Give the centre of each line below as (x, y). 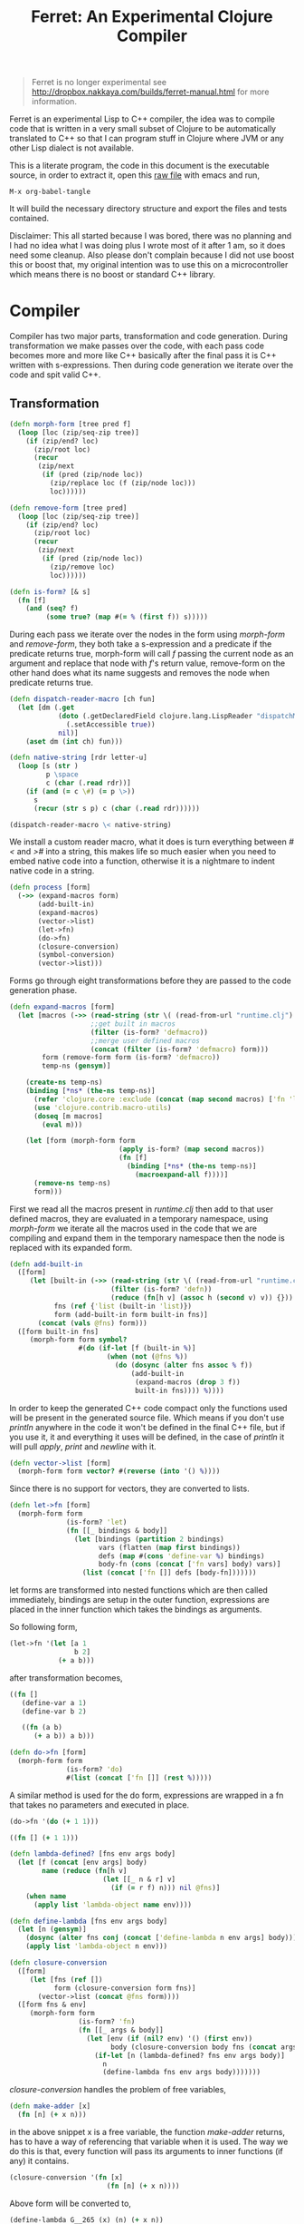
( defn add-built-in (46, 1264)
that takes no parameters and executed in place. (100, 1805)
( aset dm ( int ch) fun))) (75, 741)
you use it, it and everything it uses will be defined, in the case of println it (147, 1437)
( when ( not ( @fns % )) (147, 1357)
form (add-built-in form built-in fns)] (131, 1314)
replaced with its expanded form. (71, 1247)
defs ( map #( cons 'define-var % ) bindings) (181, 1556)
